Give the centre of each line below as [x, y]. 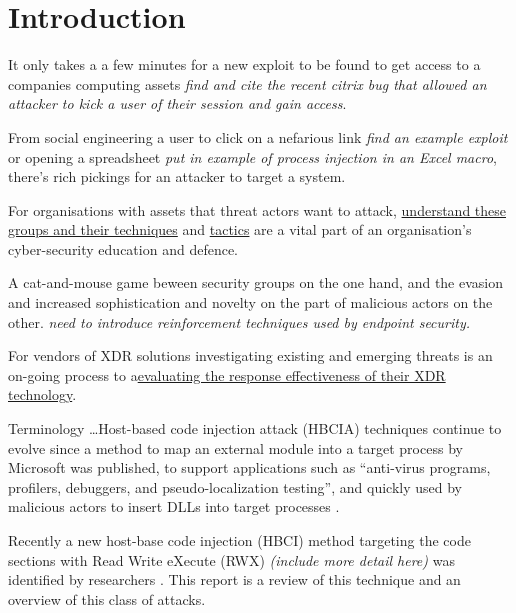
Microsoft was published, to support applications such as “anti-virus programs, [249, 467]
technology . [42, 394]
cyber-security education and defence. [123, 248]
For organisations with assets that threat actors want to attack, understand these [257, 209]
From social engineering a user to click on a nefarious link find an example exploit [258, 136]
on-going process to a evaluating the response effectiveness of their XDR [227, 374]
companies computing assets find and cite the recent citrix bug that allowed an [247, 83]
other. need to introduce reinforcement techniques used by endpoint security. [239, 321]
